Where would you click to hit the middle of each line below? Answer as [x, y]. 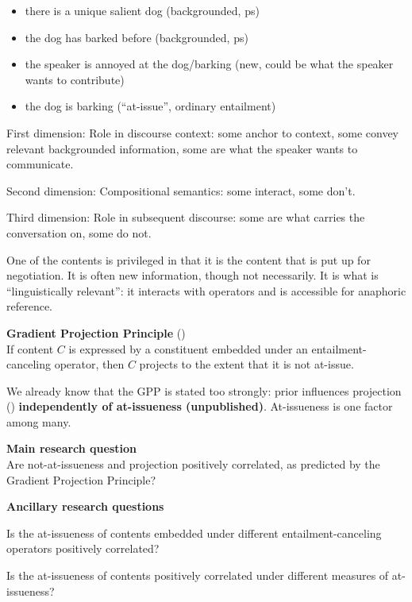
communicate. [40, 164]
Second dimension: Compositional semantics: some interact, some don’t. [181, 190]
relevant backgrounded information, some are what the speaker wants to [182, 148]
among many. [39, 421]
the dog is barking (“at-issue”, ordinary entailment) [150, 106]
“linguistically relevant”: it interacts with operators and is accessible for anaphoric [206, 290]
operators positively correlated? [83, 548]
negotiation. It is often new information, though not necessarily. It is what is [193, 275]
